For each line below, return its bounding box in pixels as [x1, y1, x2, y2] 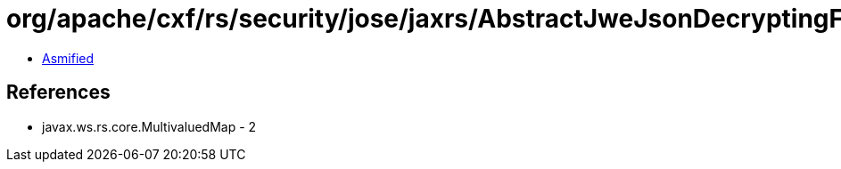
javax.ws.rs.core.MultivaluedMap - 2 [42, 118, 257, 134]
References [6, 81, 111, 104]
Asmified [42, 50, 95, 66]
